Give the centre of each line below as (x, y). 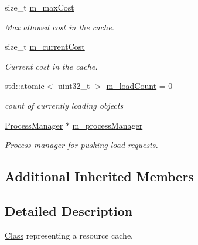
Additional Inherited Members (99, 176)
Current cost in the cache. (51, 66)
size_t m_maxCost (40, 7)
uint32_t (74, 86)
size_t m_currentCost (45, 46)
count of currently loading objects (64, 105)
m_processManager (107, 125)
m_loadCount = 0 (139, 86)
